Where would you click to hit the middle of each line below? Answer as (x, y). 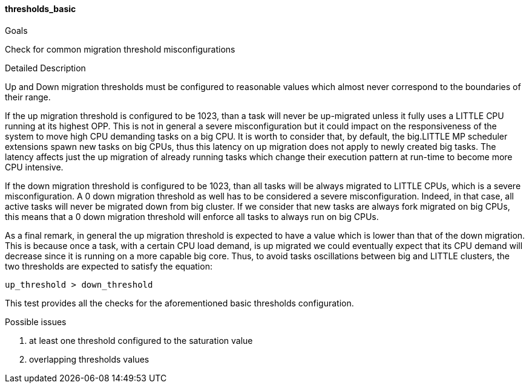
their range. (28, 97)
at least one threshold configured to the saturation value (141, 340)
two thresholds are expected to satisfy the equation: (109, 266)
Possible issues (36, 322)
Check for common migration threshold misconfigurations (120, 49)
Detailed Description (45, 68)
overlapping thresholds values (89, 359)
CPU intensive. (34, 167)
